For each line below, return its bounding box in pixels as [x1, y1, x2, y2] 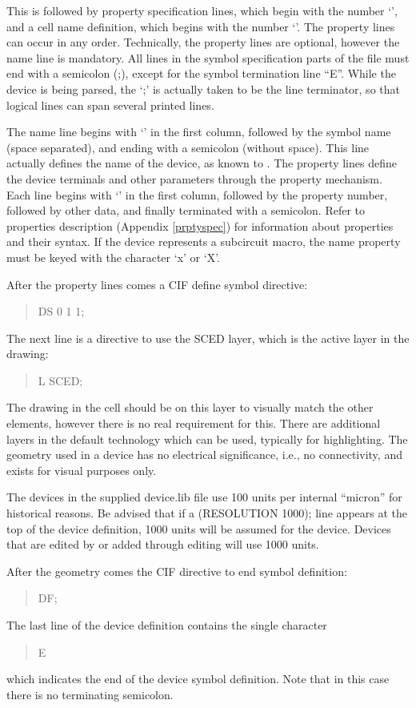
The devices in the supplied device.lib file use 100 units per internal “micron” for [6, 489, 402, 505]
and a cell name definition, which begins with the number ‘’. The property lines [6, 18, 395, 34]
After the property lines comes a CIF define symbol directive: [6, 276, 308, 292]
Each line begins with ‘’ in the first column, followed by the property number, [6, 186, 388, 203]
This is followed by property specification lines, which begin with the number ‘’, [6, 2, 398, 18]
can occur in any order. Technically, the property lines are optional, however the [6, 34, 400, 50]
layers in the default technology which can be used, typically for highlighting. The [6, 430, 408, 447]
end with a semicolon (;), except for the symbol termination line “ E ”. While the [6, 65, 396, 82]
